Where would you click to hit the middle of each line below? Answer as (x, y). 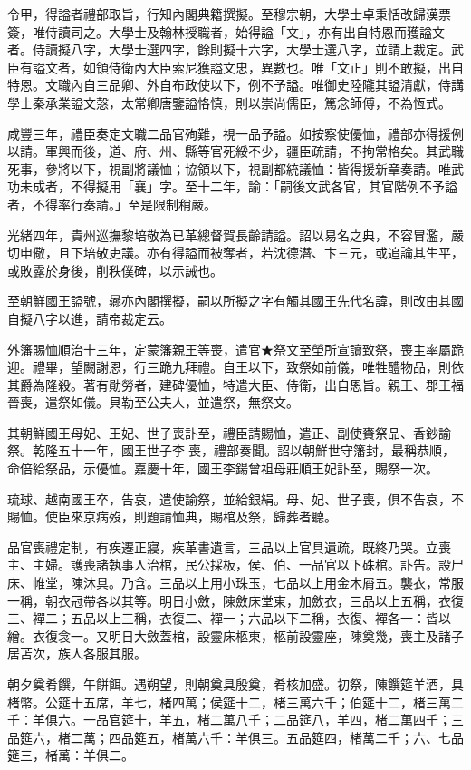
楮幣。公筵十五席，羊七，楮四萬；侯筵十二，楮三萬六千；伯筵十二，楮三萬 (229, 702)
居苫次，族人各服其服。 (77, 653)
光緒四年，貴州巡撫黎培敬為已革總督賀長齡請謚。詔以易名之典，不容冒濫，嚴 (235, 234)
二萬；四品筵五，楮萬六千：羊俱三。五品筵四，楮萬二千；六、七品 (267, 737)
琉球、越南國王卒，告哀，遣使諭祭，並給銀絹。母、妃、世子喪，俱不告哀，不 (235, 498)
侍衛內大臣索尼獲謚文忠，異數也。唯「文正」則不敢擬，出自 (286, 67)
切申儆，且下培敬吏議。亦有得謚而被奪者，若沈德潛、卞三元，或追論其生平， (235, 253)
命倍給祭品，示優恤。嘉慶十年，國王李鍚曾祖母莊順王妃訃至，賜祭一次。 (223, 468)
